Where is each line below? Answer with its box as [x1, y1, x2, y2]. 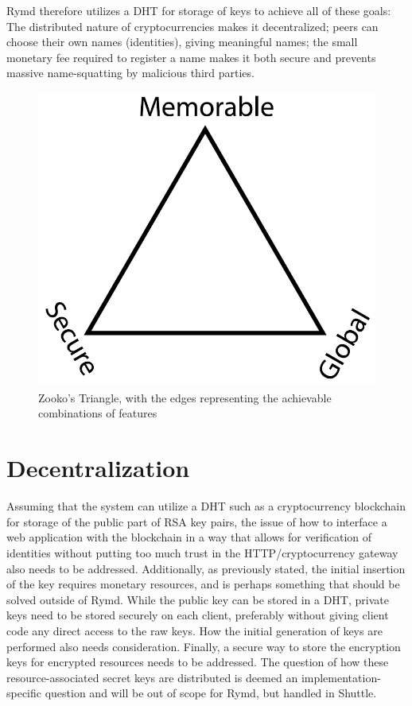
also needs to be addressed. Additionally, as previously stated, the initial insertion [6, 560, 406, 576]
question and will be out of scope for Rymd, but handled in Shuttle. [45, 685, 377, 701]
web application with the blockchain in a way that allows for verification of [6, 529, 372, 545]
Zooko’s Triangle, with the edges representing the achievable [38, 389, 332, 405]
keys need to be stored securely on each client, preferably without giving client [6, 607, 389, 623]
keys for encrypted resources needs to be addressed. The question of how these [6, 654, 389, 670]
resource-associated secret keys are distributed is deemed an [6, 669, 298, 685]
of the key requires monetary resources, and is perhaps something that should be [6, 576, 400, 592]
